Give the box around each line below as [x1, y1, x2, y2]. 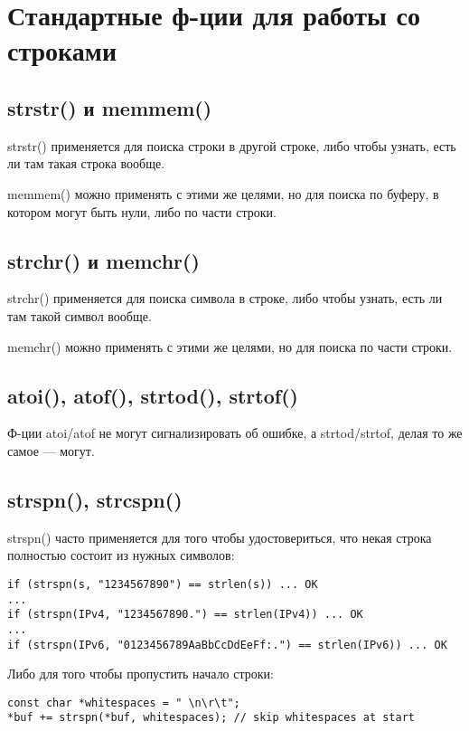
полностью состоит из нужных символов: [7, 546, 235, 565]
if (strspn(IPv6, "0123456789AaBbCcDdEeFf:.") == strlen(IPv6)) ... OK [7, 638, 447, 651]
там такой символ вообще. [7, 306, 152, 325]
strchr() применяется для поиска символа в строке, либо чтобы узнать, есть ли [7, 289, 443, 308]
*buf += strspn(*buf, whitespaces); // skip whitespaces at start [7, 711, 416, 725]
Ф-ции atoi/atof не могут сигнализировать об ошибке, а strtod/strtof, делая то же [7, 423, 463, 442]
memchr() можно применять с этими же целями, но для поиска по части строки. [7, 337, 453, 356]
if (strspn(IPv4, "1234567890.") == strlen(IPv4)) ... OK [7, 608, 363, 622]
